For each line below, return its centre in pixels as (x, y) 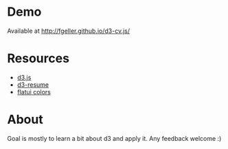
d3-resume (33, 84)
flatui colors (34, 92)
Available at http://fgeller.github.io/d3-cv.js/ (69, 31)
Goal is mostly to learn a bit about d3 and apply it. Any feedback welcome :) (114, 138)
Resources (38, 58)
